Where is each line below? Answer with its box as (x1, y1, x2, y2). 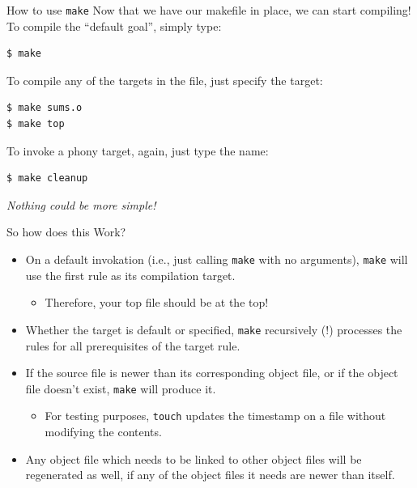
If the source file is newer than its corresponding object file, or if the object (25, 364, 398, 381)
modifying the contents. (45, 423, 162, 439)
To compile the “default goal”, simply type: (6, 17, 222, 34)
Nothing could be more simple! (6, 196, 156, 213)
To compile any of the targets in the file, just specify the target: (6, 71, 323, 88)
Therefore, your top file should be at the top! (45, 294, 269, 311)
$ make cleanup (6, 172, 88, 185)
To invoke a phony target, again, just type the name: (6, 142, 269, 159)
